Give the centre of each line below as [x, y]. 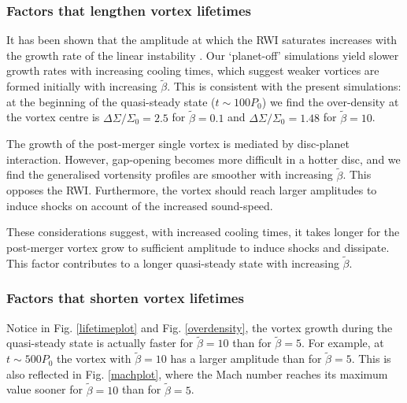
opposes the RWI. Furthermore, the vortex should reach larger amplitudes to [192, 190]
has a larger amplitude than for [246, 359]
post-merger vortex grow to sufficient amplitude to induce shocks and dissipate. [198, 247]
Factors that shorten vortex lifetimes [125, 298]
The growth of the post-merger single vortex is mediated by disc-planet [178, 144]
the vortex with [94, 359]
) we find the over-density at [330, 101]
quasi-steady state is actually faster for [100, 343]
